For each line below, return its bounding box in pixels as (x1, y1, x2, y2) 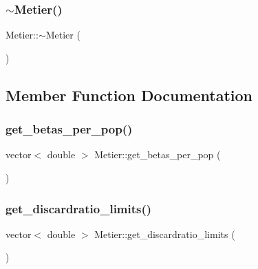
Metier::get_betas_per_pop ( (94, 147, 221, 162)
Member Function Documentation (6, 84, 253, 105)
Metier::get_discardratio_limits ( (94, 226, 235, 241)
